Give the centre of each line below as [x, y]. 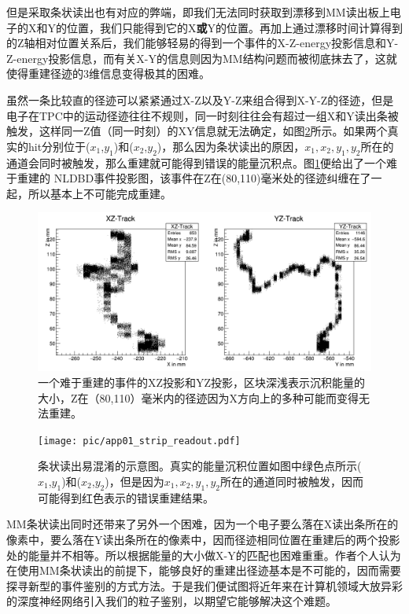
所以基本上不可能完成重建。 [99, 193]
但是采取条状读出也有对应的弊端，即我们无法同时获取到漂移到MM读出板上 [198, 12]
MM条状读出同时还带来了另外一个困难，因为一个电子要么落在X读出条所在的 [203, 524]
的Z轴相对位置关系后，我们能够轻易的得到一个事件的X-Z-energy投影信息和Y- [203, 43]
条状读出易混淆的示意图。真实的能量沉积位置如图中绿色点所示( [200, 466]
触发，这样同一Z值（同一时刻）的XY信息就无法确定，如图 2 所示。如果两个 [197, 131]
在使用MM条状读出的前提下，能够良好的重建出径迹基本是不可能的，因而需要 [204, 570]
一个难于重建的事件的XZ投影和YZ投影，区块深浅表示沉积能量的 [202, 382]
